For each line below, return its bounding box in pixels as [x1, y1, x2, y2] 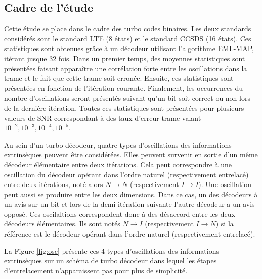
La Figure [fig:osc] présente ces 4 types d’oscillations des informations [4, 245, 220, 256]
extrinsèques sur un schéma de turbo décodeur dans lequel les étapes [4, 255, 217, 266]
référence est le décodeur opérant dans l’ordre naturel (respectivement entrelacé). [4, 228, 255, 239]
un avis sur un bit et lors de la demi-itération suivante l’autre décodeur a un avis [4, 199, 255, 209]
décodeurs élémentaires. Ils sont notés [4, 218, 120, 229]
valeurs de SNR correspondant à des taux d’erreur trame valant [4, 112, 201, 123]
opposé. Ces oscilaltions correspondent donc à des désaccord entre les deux [4, 208, 235, 219]
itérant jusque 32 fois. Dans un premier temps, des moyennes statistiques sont [4, 53, 245, 63]
